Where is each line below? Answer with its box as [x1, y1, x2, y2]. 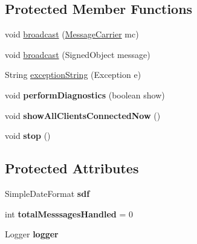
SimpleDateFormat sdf [5, 187, 90, 199]
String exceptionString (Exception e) [5, 68, 141, 81]
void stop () [5, 129, 51, 142]
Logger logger [5, 228, 59, 240]
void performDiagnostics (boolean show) [5, 88, 165, 101]
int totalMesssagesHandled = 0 [5, 207, 133, 220]
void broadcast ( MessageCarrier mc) [5, 28, 139, 40]
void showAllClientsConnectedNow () [5, 109, 161, 121]
